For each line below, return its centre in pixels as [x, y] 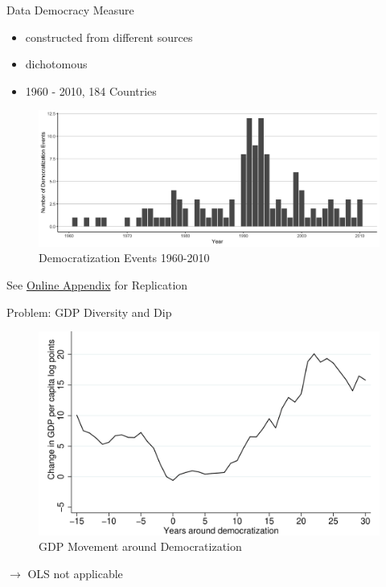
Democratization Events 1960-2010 [124, 258]
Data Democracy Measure [70, 10]
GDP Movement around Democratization [140, 546]
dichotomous [56, 64]
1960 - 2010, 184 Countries [91, 90]
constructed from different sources [109, 37]
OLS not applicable [75, 573]
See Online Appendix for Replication [97, 284]
